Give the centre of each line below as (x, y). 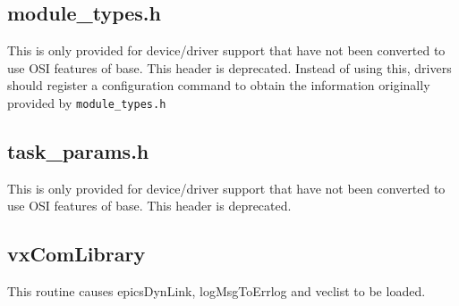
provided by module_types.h (87, 102)
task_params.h (78, 151)
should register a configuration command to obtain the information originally (219, 85)
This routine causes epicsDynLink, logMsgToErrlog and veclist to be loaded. (217, 291)
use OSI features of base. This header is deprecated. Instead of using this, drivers (229, 67)
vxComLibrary (76, 254)
